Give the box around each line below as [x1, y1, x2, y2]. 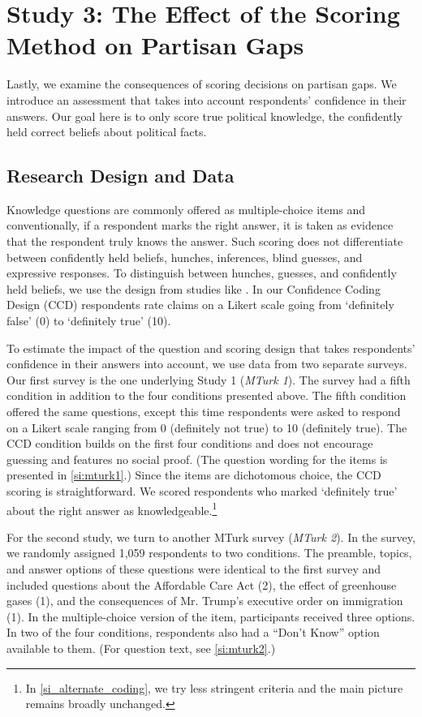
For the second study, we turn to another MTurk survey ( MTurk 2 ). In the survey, [6, 528, 416, 545]
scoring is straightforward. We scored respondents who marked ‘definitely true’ [6, 482, 398, 499]
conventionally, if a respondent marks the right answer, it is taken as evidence [6, 217, 394, 234]
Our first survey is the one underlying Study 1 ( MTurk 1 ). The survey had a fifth [6, 371, 411, 388]
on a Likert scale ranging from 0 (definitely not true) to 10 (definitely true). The [6, 419, 407, 436]
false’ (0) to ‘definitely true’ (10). [6, 312, 171, 329]
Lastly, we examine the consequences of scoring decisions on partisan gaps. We [6, 75, 397, 92]
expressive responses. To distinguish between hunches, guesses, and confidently [6, 264, 397, 281]
